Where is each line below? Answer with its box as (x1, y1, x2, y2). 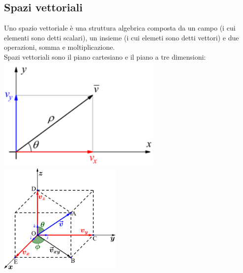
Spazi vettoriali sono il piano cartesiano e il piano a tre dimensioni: (4, 51, 206, 62)
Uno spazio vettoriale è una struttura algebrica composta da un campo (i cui (4, 23, 236, 33)
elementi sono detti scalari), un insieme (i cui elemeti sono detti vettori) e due (4, 32, 239, 42)
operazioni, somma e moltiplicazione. (4, 42, 115, 52)
